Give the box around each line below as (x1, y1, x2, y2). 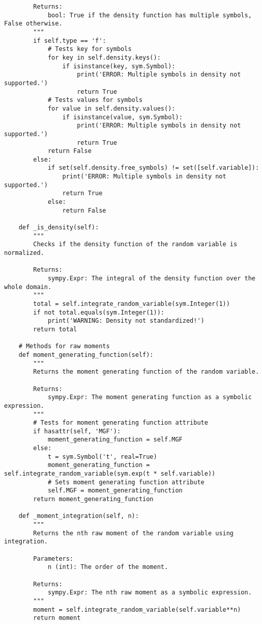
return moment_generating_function (33, 496, 154, 503)
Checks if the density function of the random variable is (33, 241, 238, 248)
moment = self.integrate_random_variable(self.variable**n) (33, 606, 241, 613)
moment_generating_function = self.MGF (47, 436, 183, 444)
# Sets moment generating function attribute (47, 478, 205, 486)
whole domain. (4, 283, 52, 291)
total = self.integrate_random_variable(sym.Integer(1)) (33, 300, 230, 307)
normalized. (4, 249, 44, 257)
